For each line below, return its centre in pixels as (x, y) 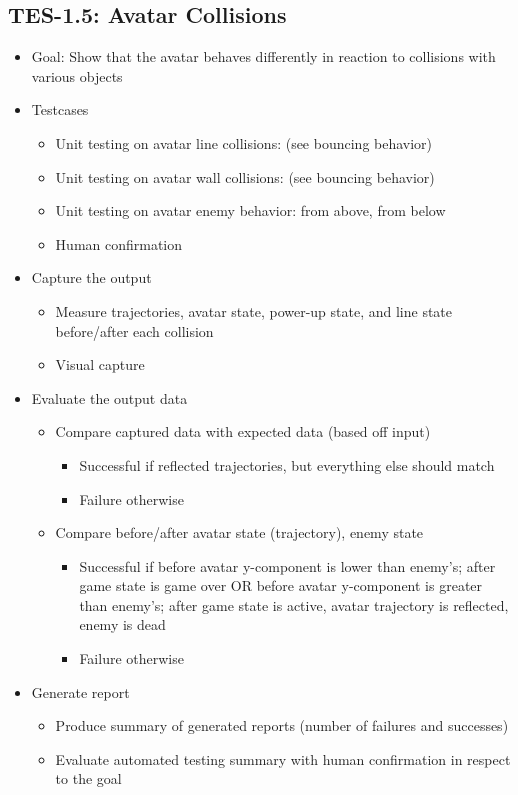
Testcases (60, 109)
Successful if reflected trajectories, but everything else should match (287, 464)
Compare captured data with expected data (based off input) (243, 431)
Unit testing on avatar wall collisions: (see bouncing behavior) (245, 176)
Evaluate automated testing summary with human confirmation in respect (283, 758)
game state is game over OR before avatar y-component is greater (281, 585)
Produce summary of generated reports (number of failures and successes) (282, 725)
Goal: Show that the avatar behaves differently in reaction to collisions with (263, 56)
